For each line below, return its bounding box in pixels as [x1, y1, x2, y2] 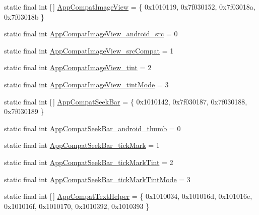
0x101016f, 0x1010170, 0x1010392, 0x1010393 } [4, 200, 150, 211]
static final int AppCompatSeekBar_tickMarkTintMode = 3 [4, 174, 190, 184]
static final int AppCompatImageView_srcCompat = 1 [4, 45, 174, 56]
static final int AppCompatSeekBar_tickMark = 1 [4, 140, 160, 150]
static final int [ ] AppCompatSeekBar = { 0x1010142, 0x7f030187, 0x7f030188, [4, 96, 247, 106]
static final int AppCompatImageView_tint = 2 [4, 62, 152, 73]
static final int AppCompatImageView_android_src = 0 [4, 28, 178, 39]
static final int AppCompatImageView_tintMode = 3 [4, 79, 169, 89]
